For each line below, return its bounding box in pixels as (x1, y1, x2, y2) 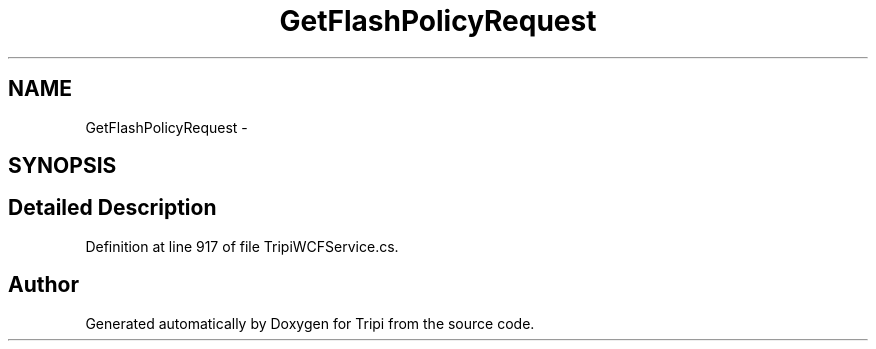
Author (8, 272, 79, 298)
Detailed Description (8, 195, 217, 221)
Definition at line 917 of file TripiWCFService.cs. (85, 237, 399, 255)
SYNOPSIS (8, 153, 117, 179)
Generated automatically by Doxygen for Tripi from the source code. (85, 314, 535, 332)
